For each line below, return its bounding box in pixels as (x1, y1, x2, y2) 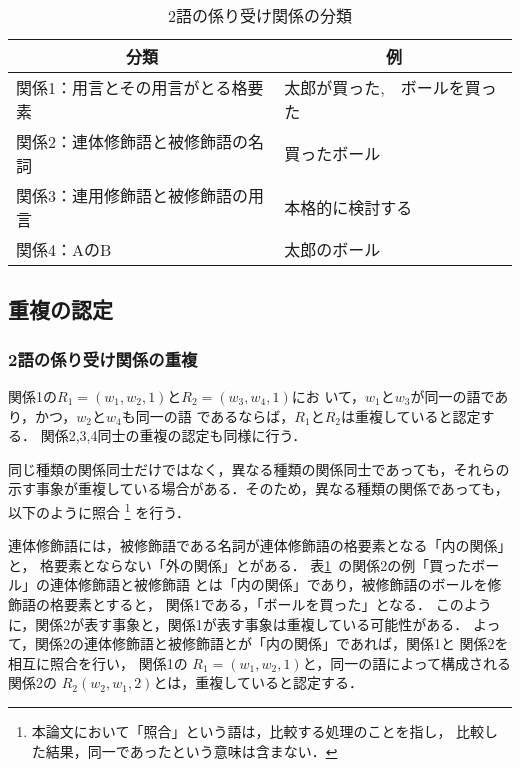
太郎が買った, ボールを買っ (284, 76, 497, 99)
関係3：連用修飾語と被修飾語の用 (16, 184, 265, 207)
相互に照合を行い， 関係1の (8, 652, 188, 673)
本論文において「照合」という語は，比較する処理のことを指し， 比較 (31, 720, 485, 741)
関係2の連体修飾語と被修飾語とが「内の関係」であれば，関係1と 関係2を (35, 633, 509, 654)
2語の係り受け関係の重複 (8, 346, 198, 371)
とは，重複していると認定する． (153, 672, 363, 693)
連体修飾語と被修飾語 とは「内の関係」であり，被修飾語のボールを (49, 574, 488, 595)
